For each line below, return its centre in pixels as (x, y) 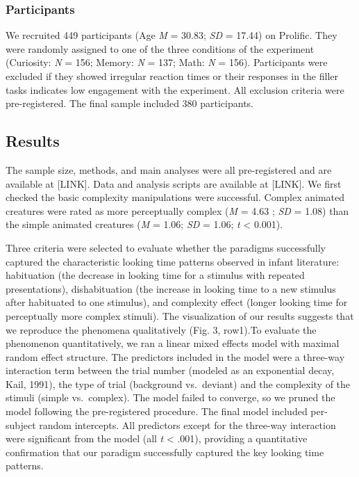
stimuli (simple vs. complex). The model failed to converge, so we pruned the (170, 397)
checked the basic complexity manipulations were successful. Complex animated (175, 197)
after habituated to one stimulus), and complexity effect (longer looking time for (177, 302)
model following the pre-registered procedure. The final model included (157, 411)
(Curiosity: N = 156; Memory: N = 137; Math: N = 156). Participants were (167, 62)
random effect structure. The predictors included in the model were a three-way (175, 356)
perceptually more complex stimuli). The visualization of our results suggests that (180, 315)
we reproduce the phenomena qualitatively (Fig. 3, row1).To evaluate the (161, 329)
